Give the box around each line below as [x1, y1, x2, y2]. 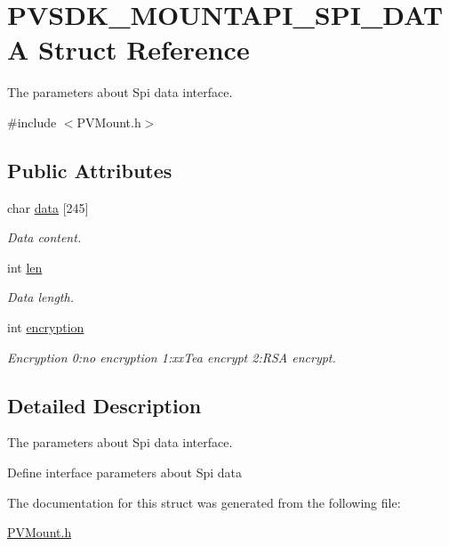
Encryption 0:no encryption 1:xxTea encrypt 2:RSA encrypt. [7, 347, 336, 366]
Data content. [7, 228, 82, 247]
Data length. [7, 288, 74, 306]
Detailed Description [7, 391, 202, 419]
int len [7, 257, 43, 276]
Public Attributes [7, 156, 172, 183]
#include [7, 112, 57, 131]
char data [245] [7, 198, 89, 216]
